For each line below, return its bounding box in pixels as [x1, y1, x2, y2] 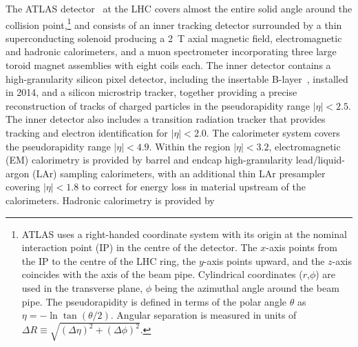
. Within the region [149, 139, 231, 153]
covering [6, 179, 41, 194]
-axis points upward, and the [203, 253, 325, 268]
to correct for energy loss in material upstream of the [81, 179, 306, 194]
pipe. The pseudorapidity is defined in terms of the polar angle [21, 294, 287, 308]
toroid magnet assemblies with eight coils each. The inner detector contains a [6, 58, 331, 72]
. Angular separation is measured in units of [110, 308, 297, 322]
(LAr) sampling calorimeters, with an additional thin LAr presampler [32, 166, 326, 180]
